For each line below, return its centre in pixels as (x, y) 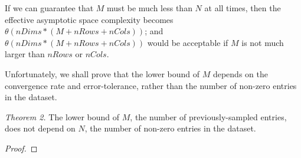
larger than (25, 54)
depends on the (240, 73)
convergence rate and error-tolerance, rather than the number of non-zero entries (151, 85)
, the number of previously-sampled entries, (208, 116)
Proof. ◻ (21, 148)
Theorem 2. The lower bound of (62, 116)
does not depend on (40, 128)
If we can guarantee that (49, 8)
